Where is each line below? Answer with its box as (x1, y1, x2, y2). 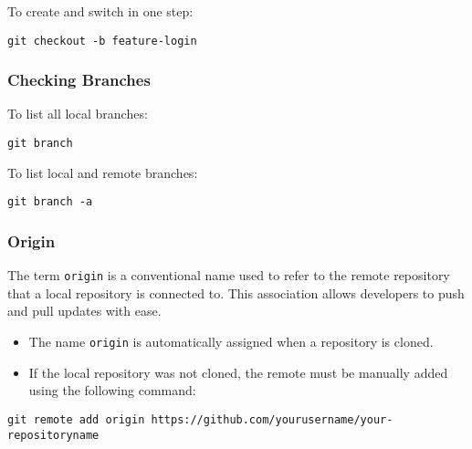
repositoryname (7, 428, 100, 442)
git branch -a (7, 195, 93, 209)
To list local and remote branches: (7, 162, 198, 182)
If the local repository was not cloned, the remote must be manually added (28, 362, 448, 381)
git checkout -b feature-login (7, 34, 197, 47)
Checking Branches (7, 68, 151, 91)
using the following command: (28, 381, 196, 400)
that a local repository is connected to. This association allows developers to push (7, 283, 465, 302)
